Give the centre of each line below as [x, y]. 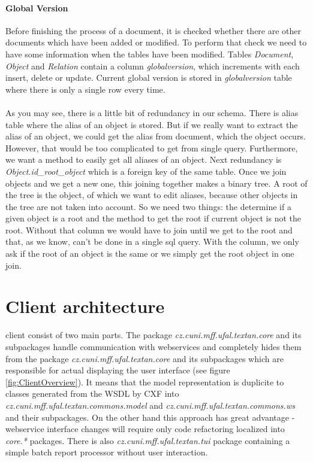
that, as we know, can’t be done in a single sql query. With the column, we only [152, 241]
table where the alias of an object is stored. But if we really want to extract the [152, 124]
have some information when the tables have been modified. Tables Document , [150, 54]
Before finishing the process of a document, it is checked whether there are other [154, 30]
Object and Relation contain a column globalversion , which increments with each [153, 66]
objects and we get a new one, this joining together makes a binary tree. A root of [156, 183]
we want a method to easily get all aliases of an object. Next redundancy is [144, 159]
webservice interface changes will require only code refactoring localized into [145, 429]
